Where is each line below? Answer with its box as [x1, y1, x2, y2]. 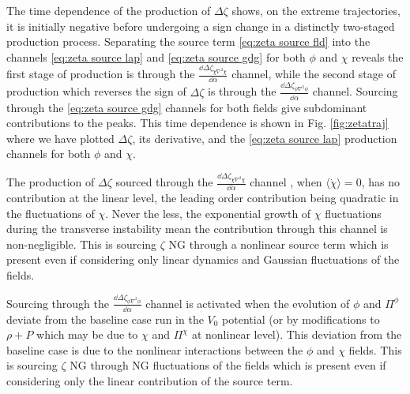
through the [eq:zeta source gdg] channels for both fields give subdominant [6, 99, 367, 115]
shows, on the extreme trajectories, [231, 2, 401, 18]
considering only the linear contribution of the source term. [6, 373, 293, 389]
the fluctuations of [6, 205, 95, 221]
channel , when [250, 174, 322, 190]
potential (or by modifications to [222, 310, 380, 327]
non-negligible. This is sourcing [6, 235, 157, 252]
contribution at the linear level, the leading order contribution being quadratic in [6, 189, 399, 206]
